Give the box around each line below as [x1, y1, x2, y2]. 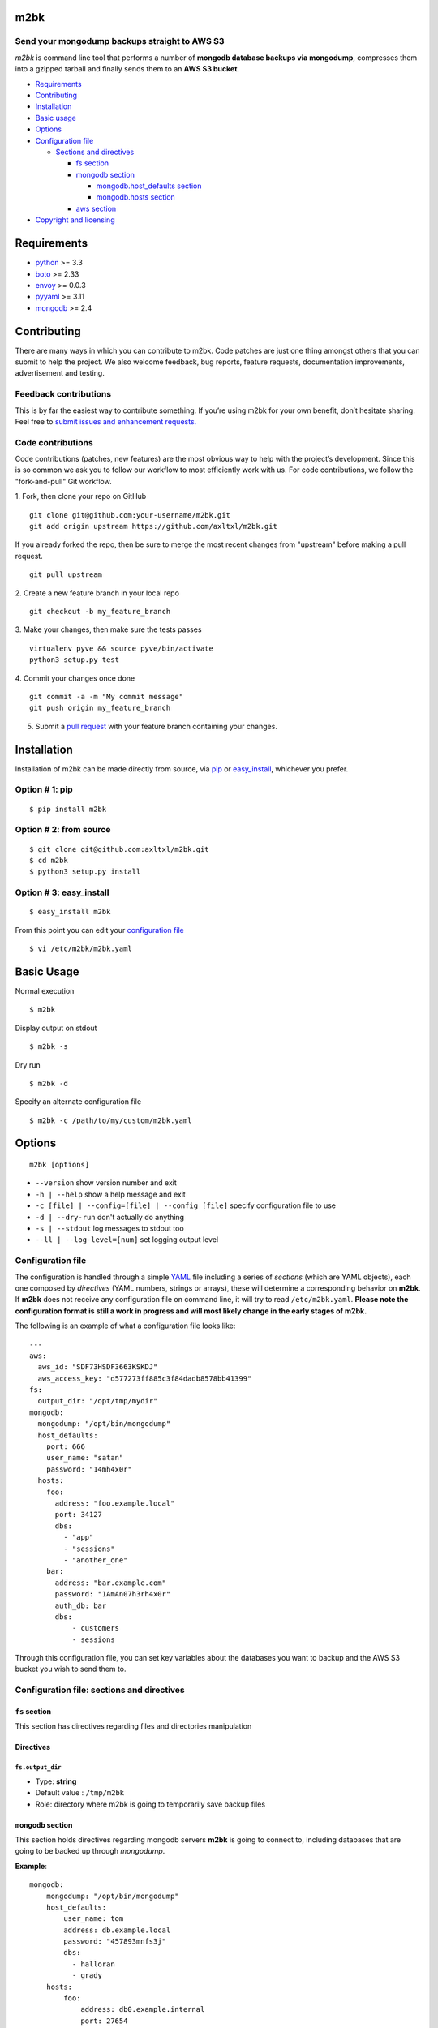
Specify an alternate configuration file [15, 1097, 142, 1106]
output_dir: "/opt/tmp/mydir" [37, 1396, 158, 1406]
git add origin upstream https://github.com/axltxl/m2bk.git [29, 522, 277, 531]
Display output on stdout [15, 1023, 97, 1033]
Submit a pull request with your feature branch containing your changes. [35, 721, 277, 731]
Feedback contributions [15, 389, 112, 400]
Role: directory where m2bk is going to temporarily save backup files [35, 1799, 266, 1809]
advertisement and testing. [15, 368, 105, 378]
